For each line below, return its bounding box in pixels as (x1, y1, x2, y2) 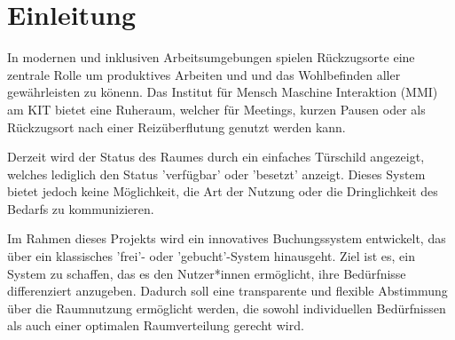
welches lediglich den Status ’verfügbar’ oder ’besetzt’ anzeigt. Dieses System (7, 164, 426, 183)
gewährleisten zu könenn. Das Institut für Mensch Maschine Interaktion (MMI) (7, 83, 438, 101)
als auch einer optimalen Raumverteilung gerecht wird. (7, 316, 304, 335)
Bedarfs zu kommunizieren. (7, 199, 154, 217)
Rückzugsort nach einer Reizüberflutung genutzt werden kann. (7, 117, 346, 136)
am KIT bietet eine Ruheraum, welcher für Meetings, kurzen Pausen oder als (7, 99, 426, 118)
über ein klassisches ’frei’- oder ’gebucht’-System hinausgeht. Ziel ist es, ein (7, 247, 415, 265)
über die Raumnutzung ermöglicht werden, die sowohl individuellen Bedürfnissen (7, 298, 446, 317)
